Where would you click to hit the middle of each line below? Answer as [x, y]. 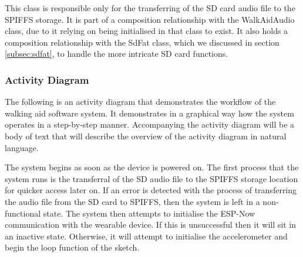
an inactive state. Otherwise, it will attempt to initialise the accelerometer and [146, 236]
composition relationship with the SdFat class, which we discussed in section [142, 42]
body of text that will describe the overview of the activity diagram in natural [146, 136]
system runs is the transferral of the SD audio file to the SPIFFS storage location [151, 178]
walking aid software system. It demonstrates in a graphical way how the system [149, 113]
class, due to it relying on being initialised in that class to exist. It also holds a [147, 31]
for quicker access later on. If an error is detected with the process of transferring [151, 190]
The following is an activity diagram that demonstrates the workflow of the [140, 102]
